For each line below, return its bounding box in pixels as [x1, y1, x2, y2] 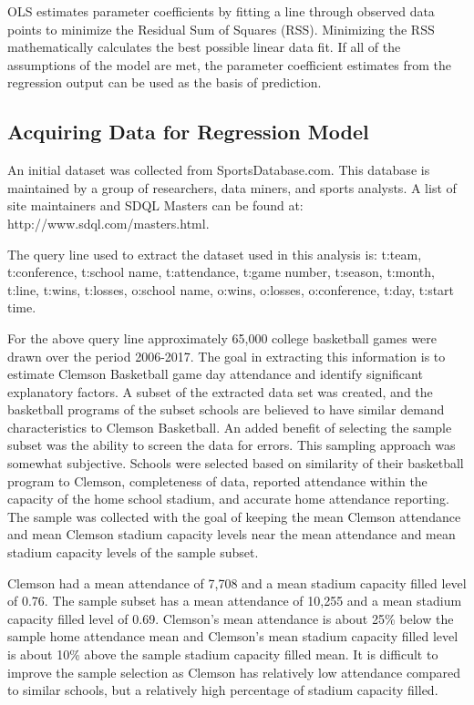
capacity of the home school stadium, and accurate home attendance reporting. [7, 489, 449, 508]
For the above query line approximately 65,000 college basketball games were [7, 328, 438, 347]
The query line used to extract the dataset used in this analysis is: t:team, [7, 244, 422, 263]
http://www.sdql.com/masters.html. [7, 213, 210, 232]
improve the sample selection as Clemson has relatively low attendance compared [7, 662, 461, 681]
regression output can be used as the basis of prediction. [7, 73, 322, 92]
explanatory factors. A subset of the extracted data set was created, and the [7, 382, 433, 401]
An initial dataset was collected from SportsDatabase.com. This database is [7, 160, 430, 179]
